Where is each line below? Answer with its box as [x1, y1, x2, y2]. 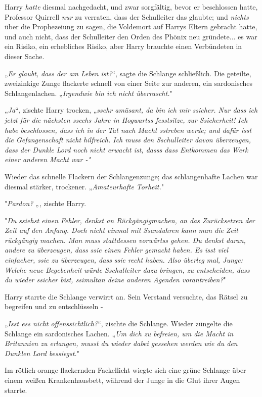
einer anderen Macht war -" [5, 154, 91, 165]
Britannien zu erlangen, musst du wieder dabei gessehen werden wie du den [5, 338, 238, 349]
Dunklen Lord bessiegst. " [5, 348, 79, 358]
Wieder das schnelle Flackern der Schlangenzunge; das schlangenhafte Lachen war [5, 171, 258, 181]
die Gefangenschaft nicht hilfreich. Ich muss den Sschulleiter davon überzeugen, [5, 134, 251, 145]
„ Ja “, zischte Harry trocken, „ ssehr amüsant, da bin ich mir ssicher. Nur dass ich [5, 105, 258, 115]
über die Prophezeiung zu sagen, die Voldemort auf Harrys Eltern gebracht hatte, [5, 21, 257, 32]
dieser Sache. [5, 51, 45, 61]
